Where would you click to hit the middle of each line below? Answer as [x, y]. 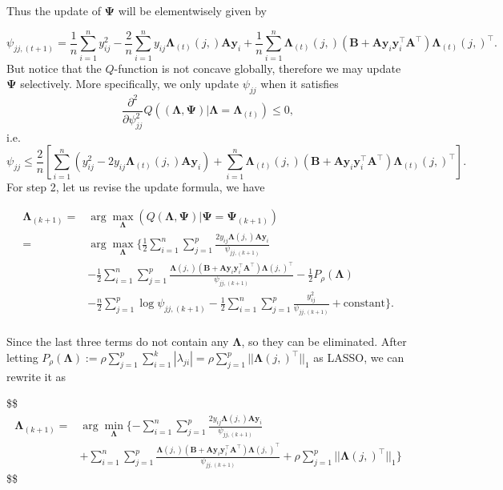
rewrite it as [36, 376]
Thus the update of [54, 10]
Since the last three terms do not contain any [118, 341]
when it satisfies [300, 84]
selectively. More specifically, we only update [129, 84]
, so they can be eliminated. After [324, 341]
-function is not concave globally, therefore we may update [258, 68]
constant [364, 304]
